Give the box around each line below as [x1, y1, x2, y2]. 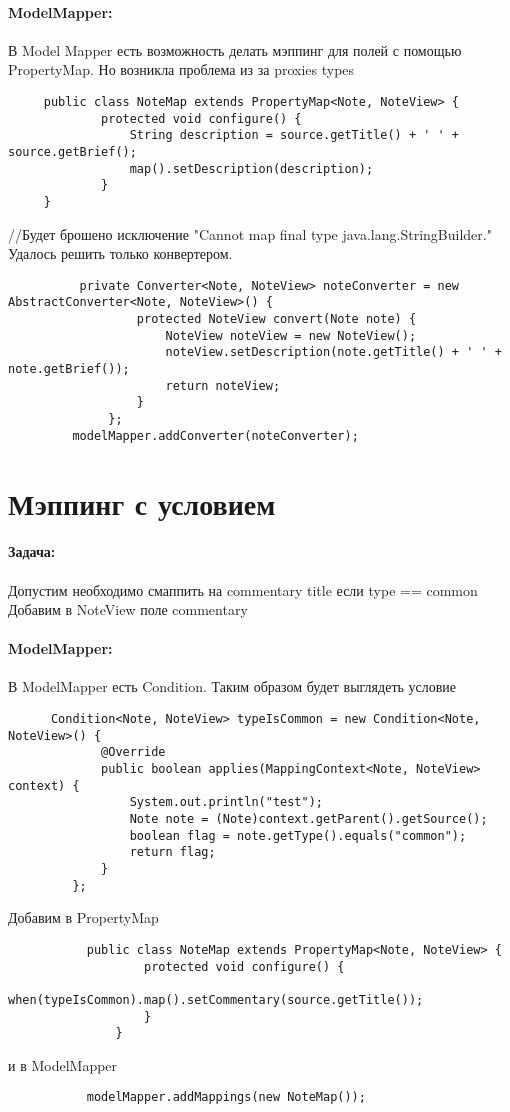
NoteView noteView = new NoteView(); [165, 328, 417, 343]
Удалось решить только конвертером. [8, 243, 233, 264]
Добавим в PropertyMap [8, 907, 159, 928]
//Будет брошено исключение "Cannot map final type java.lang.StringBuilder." [8, 223, 492, 244]
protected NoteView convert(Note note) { [136, 312, 417, 327]
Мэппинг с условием [8, 482, 276, 523]
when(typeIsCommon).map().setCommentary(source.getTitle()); [8, 992, 424, 1007]
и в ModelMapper [8, 1054, 118, 1075]
